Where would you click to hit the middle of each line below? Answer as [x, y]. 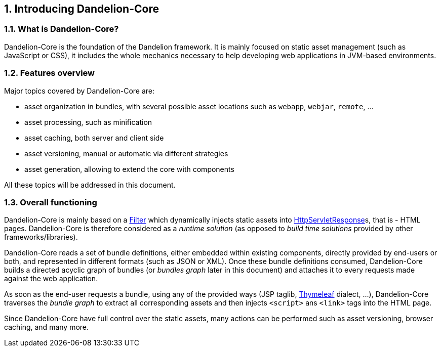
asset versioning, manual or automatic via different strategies [126, 153]
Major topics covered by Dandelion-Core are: [79, 91]
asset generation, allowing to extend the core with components [129, 169]
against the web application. [51, 279]
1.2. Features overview [49, 73]
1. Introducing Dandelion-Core [82, 9]
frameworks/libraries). [41, 237]
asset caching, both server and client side [94, 138]
